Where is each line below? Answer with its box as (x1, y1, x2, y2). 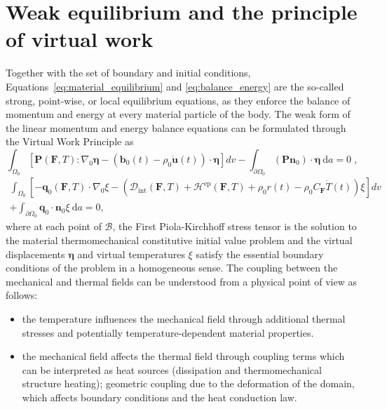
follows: (6, 288, 38, 302)
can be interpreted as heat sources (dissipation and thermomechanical (22, 362, 322, 377)
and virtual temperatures (77, 246, 185, 261)
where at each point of (6, 219, 102, 234)
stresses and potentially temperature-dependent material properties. (22, 325, 314, 340)
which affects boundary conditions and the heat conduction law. (22, 389, 297, 404)
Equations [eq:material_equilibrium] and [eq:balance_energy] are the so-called (6, 79, 344, 93)
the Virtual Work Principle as (6, 134, 134, 149)
